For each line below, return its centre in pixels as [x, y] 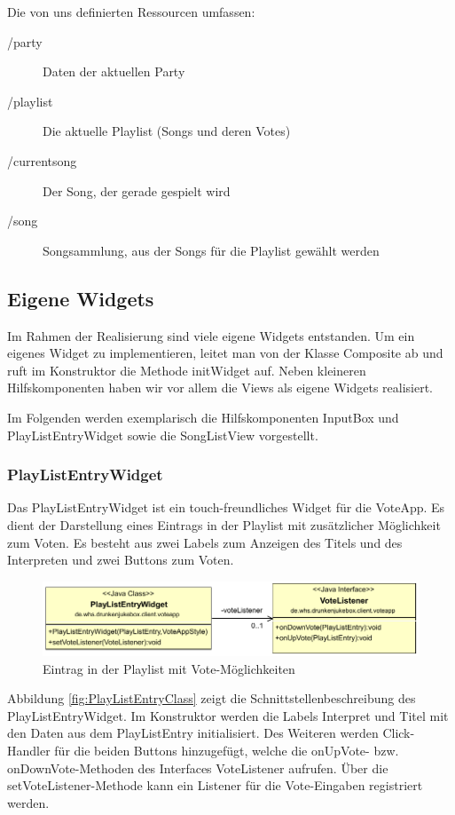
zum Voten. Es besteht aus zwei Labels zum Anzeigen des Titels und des [205, 542]
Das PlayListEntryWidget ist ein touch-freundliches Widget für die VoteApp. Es [226, 507]
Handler [29, 750]
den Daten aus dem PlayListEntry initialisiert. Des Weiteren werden [193, 733]
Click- [399, 733]
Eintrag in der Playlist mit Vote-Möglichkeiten [169, 668]
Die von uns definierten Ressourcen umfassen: [131, 12]
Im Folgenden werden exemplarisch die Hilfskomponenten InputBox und [203, 417]
